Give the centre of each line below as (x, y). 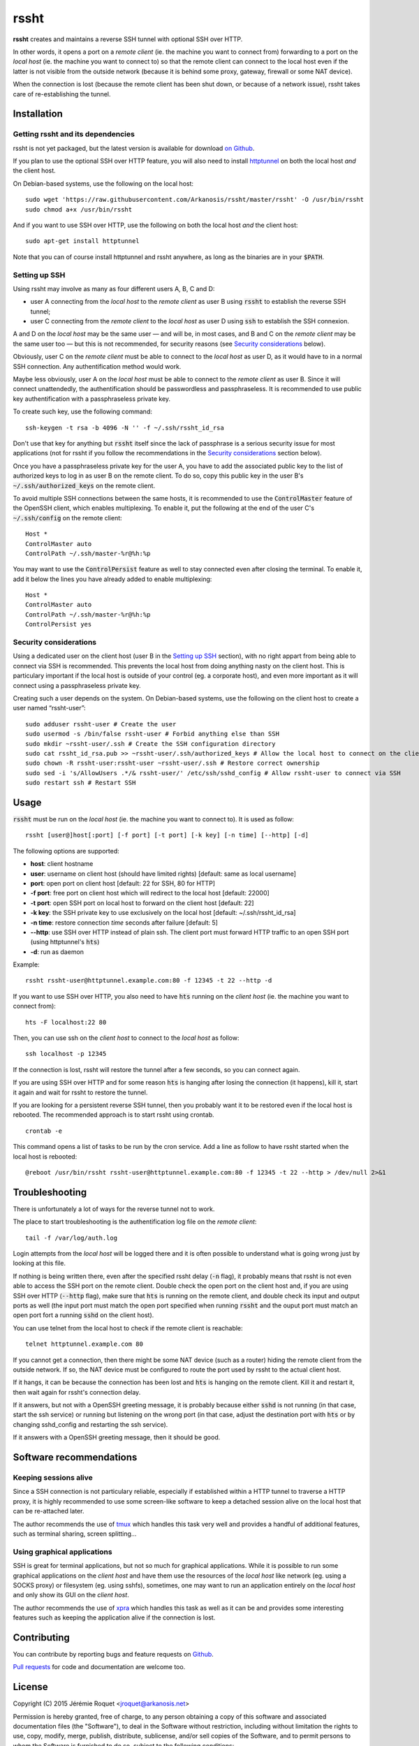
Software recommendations (75, 1457)
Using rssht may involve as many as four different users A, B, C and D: (114, 288)
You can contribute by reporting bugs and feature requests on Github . (113, 1654)
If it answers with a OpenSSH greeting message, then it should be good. (117, 1437)
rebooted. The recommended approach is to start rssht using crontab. (113, 1115)
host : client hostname (62, 864)
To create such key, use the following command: (83, 411)
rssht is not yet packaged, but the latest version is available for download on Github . (134, 148)
